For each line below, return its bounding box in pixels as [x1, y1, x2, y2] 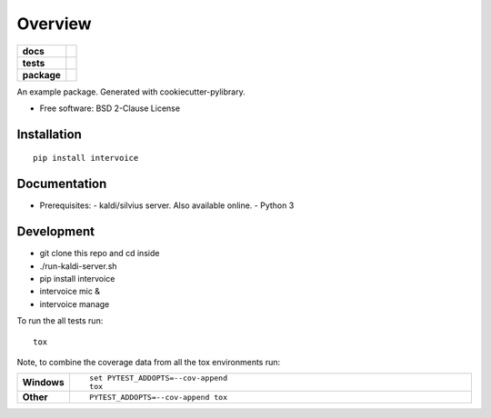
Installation [16, 126, 82, 142]
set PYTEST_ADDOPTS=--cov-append [89, 373, 227, 383]
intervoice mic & [39, 286, 100, 297]
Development [16, 224, 95, 240]
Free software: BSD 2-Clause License [39, 103, 181, 114]
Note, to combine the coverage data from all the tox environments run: [16, 356, 281, 367]
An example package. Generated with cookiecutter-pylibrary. [16, 86, 245, 97]
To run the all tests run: [16, 315, 104, 326]
